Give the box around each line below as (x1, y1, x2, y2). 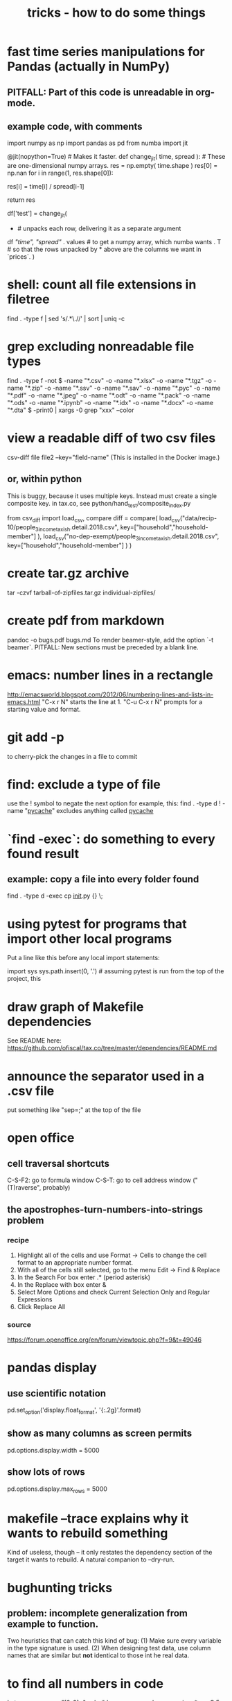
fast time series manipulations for (7, 44, 206, 60)
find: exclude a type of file (7, 776, 161, 792)
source (7, 1319, 32, 1329)
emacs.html (7, 697, 41, 706)
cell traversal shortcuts (7, 1157, 109, 1170)
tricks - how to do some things (27, 5, 206, 21)
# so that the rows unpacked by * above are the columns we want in (7, 245, 202, 253)
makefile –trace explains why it (7, 1510, 189, 1526)
